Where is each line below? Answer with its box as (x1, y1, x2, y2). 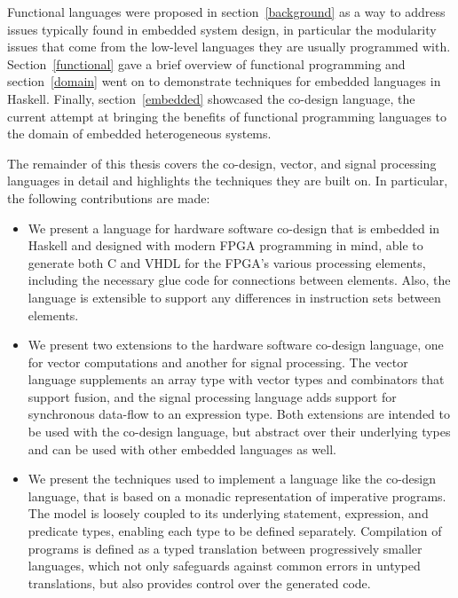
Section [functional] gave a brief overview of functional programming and (7, 54, 406, 73)
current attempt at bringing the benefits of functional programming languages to (7, 106, 447, 125)
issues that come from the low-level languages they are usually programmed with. (7, 37, 451, 56)
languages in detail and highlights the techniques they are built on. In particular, (7, 171, 448, 190)
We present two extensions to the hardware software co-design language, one (28, 335, 444, 354)
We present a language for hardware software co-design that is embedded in (28, 218, 440, 237)
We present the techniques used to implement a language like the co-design (28, 469, 436, 488)
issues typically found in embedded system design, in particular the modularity (7, 20, 437, 38)
